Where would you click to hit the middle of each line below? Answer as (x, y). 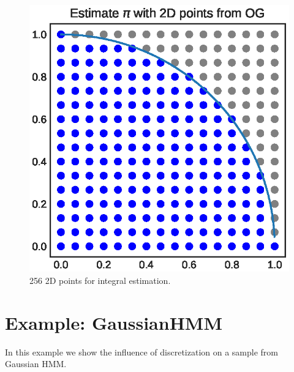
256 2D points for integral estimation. (100, 280)
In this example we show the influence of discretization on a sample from (142, 352)
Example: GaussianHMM (114, 322)
